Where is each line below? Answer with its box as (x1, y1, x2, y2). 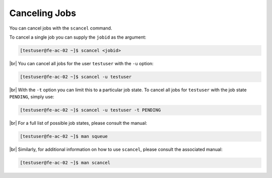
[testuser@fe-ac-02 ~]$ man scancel (20, 160, 111, 165)
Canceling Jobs (9, 8, 77, 19)
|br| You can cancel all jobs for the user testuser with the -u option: (9, 60, 154, 66)
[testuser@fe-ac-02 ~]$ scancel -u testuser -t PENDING (20, 107, 161, 113)
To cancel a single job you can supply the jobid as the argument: (9, 34, 147, 40)
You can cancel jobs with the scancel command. (9, 25, 112, 31)
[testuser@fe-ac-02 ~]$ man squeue (20, 133, 108, 139)
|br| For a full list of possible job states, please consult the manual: (9, 120, 148, 126)
